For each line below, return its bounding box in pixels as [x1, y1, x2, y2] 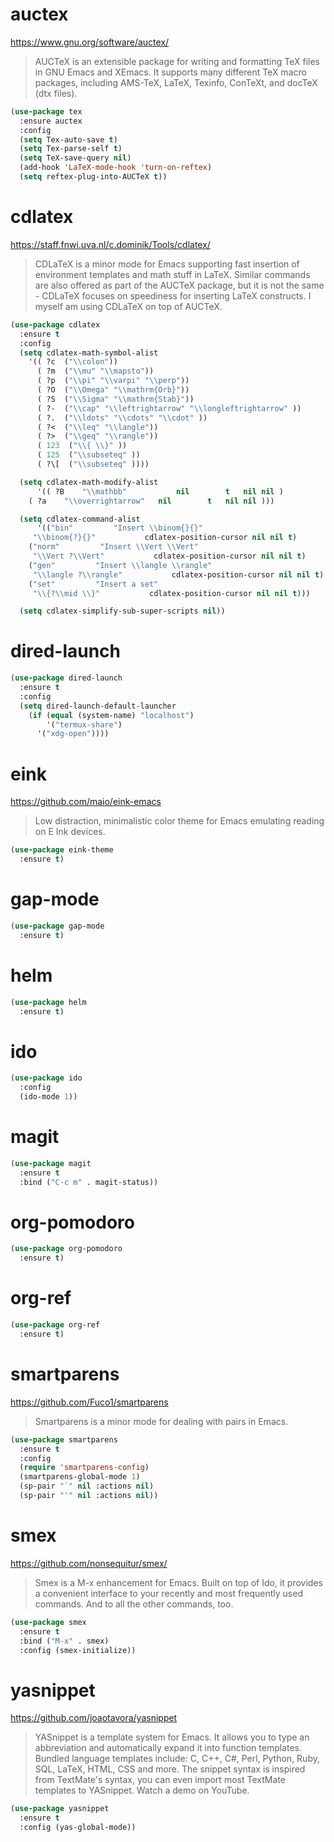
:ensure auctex [19, 116, 83, 126]
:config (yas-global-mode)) [19, 1823, 137, 1833]
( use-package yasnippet [10, 1804, 110, 1814]
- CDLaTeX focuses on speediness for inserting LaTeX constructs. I [34, 289, 312, 302]
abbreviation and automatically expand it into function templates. [34, 1742, 303, 1754]
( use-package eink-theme [10, 845, 114, 855]
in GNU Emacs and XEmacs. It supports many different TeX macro [34, 66, 307, 78]
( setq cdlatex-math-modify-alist [19, 477, 159, 487]
